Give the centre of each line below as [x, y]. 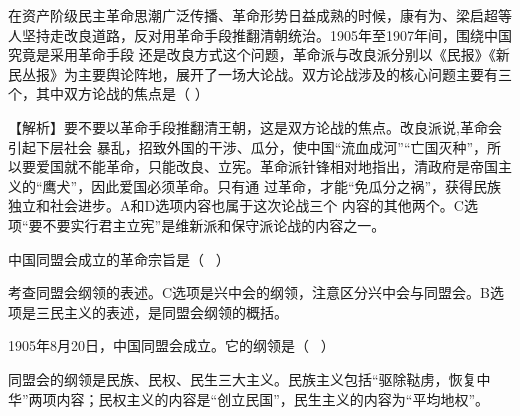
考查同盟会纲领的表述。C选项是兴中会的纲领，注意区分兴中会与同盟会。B [249, 292]
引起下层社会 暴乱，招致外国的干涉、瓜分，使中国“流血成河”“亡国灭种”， [248, 146]
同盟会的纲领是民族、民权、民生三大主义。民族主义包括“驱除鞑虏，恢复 [242, 378]
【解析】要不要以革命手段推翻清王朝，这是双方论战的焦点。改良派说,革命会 [255, 126]
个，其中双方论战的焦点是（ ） [108, 93]
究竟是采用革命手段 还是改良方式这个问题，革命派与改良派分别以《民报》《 [252, 54]
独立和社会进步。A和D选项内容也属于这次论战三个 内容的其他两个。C [236, 205]
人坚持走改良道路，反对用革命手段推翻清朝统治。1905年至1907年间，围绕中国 [260, 34]
